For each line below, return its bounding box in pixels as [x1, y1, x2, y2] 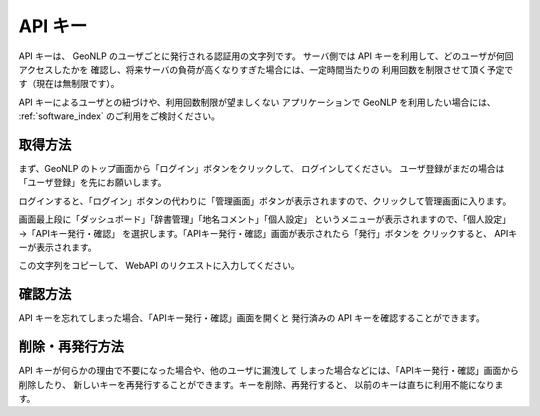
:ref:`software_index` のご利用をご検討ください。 [18, 110, 220, 122]
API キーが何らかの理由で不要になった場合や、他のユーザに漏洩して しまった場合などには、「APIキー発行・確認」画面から [18, 365, 519, 377]
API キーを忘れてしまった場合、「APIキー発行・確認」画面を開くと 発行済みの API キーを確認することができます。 [18, 312, 485, 324]
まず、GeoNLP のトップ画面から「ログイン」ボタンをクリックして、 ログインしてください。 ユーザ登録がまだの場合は [18, 163, 505, 175]
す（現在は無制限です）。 [18, 78, 120, 90]
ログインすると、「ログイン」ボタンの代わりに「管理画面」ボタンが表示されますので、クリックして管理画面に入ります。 [18, 195, 512, 207]
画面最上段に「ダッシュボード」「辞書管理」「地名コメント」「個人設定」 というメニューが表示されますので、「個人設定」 [18, 213, 512, 225]
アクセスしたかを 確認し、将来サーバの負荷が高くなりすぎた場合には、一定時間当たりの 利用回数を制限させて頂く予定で [18, 63, 514, 75]
